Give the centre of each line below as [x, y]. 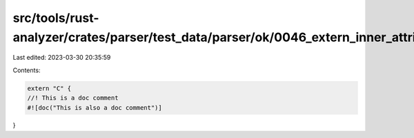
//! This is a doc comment [73, 98]
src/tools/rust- [56, 18]
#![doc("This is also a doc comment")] [95, 107]
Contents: [27, 70]
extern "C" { [49, 88]
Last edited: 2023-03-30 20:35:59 [62, 58]
